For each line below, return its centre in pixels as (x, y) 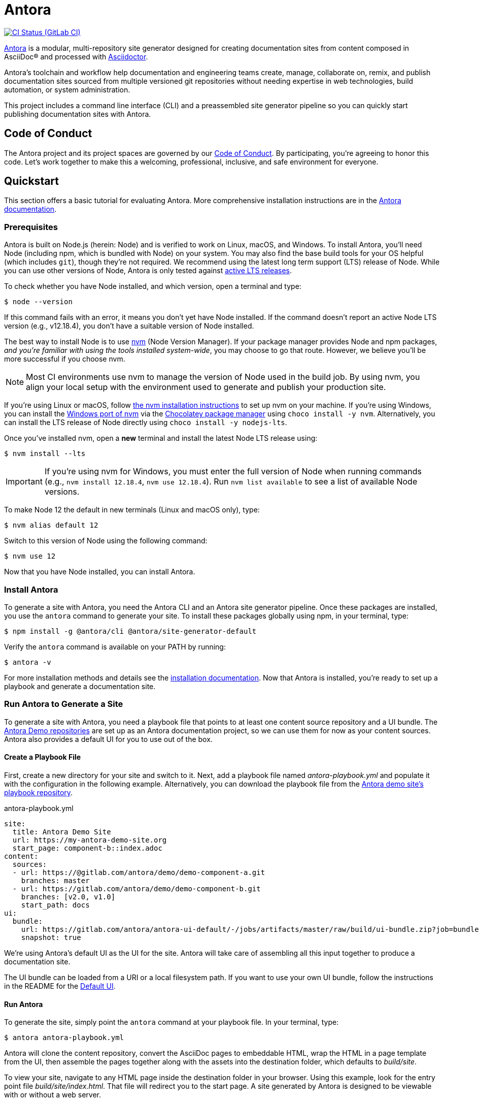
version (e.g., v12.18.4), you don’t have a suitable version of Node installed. (129, 326)
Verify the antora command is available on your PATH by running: (115, 646)
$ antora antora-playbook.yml (64, 1038)
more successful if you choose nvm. (65, 359)
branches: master (55, 880)
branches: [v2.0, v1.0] (68, 897)
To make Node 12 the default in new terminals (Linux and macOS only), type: (132, 510)
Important (24, 482)
